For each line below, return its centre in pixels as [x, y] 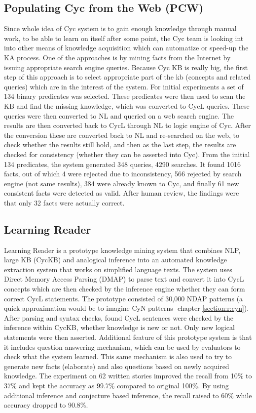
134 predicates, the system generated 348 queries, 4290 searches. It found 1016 [123, 164]
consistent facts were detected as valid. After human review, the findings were [122, 193]
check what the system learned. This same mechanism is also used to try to [118, 356]
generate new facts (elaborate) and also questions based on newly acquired [117, 366]
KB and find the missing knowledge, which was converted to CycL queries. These [127, 105]
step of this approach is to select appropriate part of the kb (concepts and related [127, 77]
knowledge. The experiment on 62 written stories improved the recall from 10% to [128, 376]
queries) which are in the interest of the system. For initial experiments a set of [124, 86]
